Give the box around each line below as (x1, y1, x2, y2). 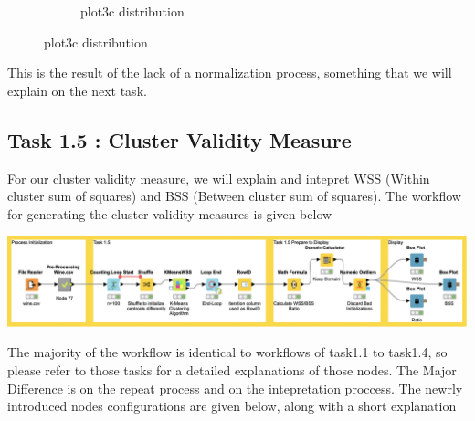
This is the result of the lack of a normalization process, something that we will (7, 63, 452, 82)
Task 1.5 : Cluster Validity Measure (7, 125, 352, 153)
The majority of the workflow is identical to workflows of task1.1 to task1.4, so (7, 342, 448, 362)
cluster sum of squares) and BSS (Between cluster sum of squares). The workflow (7, 186, 461, 205)
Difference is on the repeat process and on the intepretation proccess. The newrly (7, 378, 463, 397)
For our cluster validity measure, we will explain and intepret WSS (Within (7, 168, 430, 187)
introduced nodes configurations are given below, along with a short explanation (7, 396, 457, 416)
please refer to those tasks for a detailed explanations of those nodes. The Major (7, 360, 457, 379)
